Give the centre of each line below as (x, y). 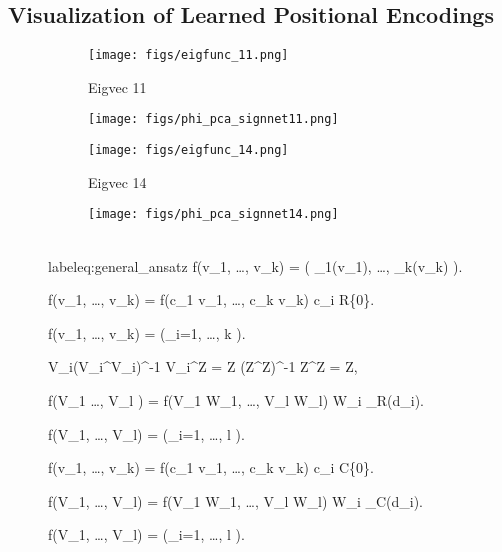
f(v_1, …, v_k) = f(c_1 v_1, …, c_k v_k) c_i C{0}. (211, 467)
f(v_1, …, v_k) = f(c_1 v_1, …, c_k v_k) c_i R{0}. (211, 299)
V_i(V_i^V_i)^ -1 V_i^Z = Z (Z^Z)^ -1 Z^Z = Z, (203, 366)
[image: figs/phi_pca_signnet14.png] (213, 214)
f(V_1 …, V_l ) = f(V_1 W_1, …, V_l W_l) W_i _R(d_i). (236, 399)
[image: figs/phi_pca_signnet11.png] (213, 119)
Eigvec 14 (117, 181)
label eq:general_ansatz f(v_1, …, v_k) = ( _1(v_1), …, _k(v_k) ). (255, 265)
